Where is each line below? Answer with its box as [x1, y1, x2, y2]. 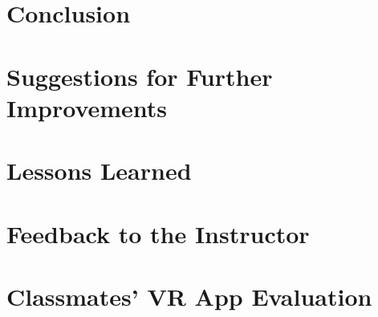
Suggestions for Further [6, 59, 273, 92]
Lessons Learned [6, 154, 192, 187]
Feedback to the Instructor [6, 217, 310, 250]
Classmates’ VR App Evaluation [6, 279, 372, 312]
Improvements [6, 91, 168, 124]
